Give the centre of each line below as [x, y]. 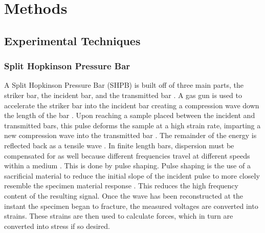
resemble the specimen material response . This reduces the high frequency [121, 186]
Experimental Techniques [72, 40]
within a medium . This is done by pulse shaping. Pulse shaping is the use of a [127, 166]
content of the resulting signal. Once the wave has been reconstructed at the [124, 195]
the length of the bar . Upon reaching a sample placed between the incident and [130, 115]
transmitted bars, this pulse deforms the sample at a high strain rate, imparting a [132, 125]
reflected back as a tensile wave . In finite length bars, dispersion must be [119, 145]
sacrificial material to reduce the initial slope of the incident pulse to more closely [132, 175]
